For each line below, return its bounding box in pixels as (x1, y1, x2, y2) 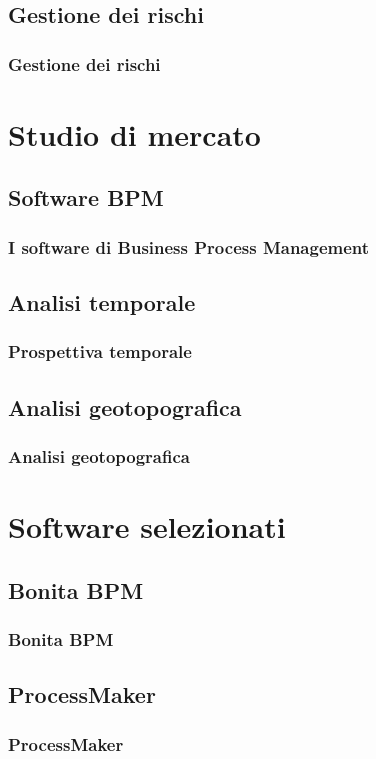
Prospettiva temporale (8, 339, 192, 364)
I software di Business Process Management (8, 234, 370, 259)
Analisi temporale (8, 287, 196, 318)
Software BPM (8, 182, 164, 213)
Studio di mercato (8, 113, 261, 154)
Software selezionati (8, 506, 286, 547)
